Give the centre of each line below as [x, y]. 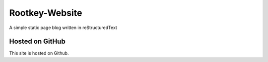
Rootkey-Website [46, 13]
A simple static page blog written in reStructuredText [63, 28]
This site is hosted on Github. [39, 53]
